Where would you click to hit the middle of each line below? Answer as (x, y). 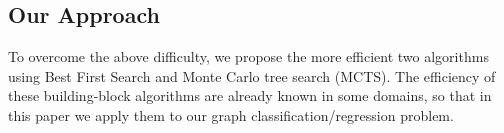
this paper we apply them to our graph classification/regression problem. (231, 114)
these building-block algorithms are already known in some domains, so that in (250, 95)
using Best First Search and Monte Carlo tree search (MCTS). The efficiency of (252, 75)
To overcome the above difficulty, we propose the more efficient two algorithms (248, 56)
